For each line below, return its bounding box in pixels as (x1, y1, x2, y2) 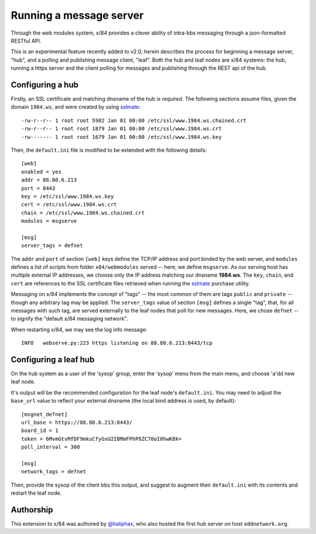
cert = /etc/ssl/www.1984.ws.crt (21, 201, 117, 208)
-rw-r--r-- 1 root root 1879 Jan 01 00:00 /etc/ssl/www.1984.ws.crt (21, 125, 222, 132)
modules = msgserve (21, 217, 77, 225)
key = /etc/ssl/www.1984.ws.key (21, 193, 114, 199)
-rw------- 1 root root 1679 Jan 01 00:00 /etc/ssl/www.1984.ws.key (21, 134, 222, 140)
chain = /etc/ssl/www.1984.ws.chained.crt (21, 209, 145, 216)
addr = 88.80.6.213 (21, 176, 77, 183)
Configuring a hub (11, 80, 79, 90)
